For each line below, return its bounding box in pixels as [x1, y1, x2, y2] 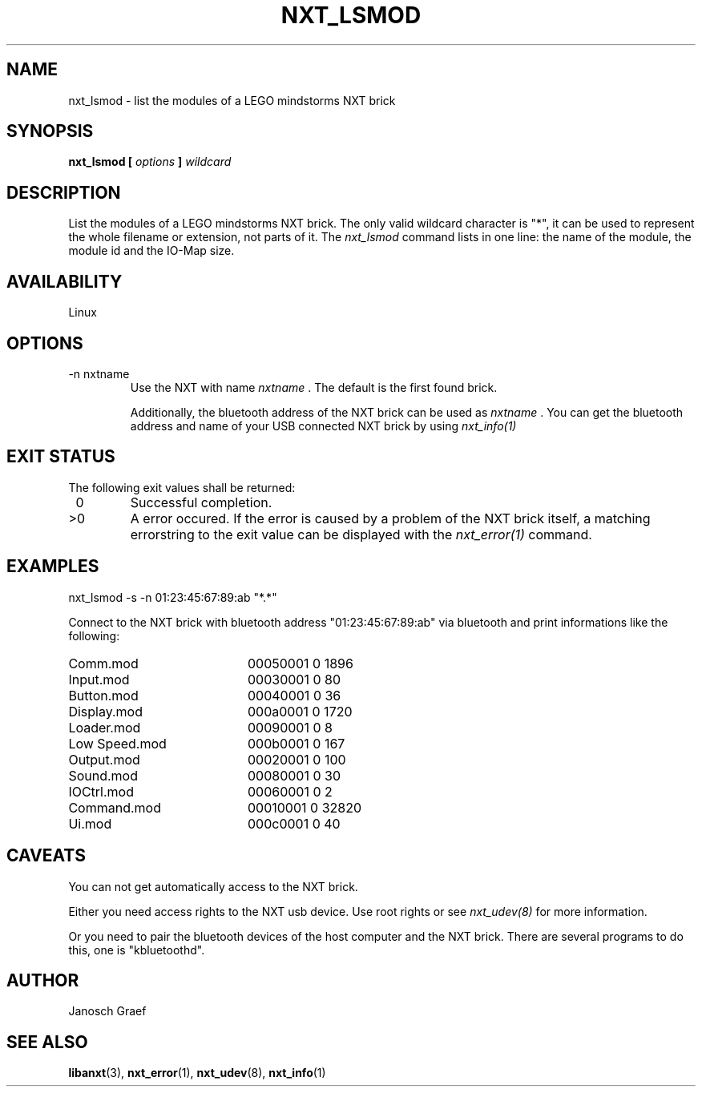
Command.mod [68, 799, 161, 816]
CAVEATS [6, 845, 86, 866]
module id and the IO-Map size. [68, 244, 235, 258]
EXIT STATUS [6, 446, 115, 467]
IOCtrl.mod [68, 783, 135, 800]
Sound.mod [68, 767, 138, 784]
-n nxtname [68, 366, 130, 381]
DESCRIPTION [6, 182, 121, 203]
